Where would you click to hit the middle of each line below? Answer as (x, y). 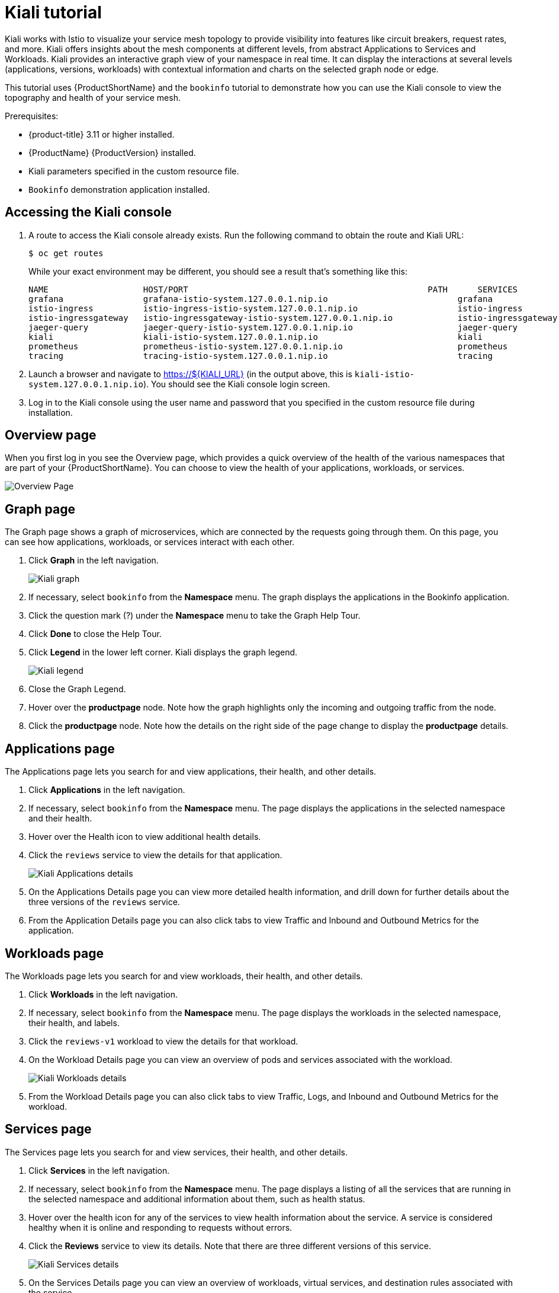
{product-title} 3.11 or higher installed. (102, 134)
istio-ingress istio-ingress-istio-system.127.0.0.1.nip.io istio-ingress (276, 308)
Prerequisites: (32, 116)
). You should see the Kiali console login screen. (237, 384)
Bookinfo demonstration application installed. (119, 189)
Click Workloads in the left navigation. (103, 994)
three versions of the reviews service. (104, 902)
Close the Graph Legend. (77, 689)
